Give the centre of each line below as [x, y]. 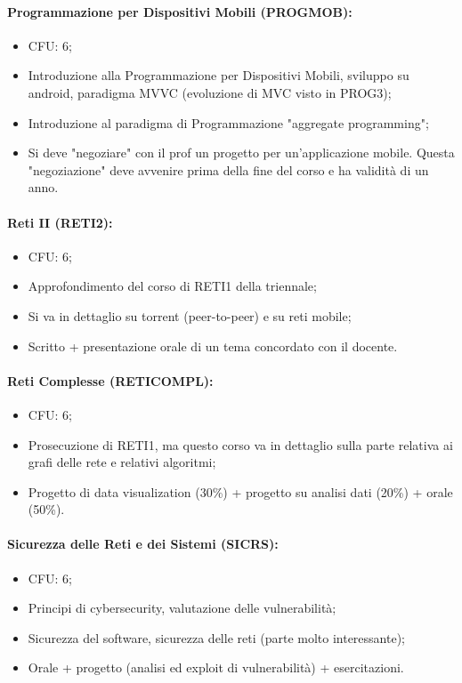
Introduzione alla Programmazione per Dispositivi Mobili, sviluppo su [219, 75]
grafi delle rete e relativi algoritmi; [122, 462]
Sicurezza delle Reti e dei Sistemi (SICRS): [143, 544]
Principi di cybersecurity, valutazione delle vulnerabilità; [182, 608]
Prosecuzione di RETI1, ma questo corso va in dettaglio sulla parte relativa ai [240, 444]
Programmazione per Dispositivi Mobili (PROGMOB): [180, 11]
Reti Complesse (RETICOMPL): [110, 380]
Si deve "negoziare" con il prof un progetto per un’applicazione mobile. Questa [241, 153]
